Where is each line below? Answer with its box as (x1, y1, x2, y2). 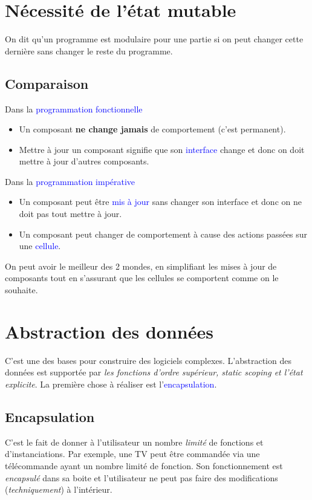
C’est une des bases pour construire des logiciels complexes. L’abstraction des (5, 354, 291, 366)
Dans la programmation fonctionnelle (5, 102, 143, 115)
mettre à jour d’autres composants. (19, 155, 149, 167)
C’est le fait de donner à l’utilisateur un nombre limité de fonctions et (5, 435, 264, 448)
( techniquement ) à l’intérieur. (5, 483, 112, 496)
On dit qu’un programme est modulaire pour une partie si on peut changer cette (5, 33, 304, 45)
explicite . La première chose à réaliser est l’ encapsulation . (5, 377, 217, 390)
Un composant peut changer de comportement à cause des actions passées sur (19, 227, 308, 240)
